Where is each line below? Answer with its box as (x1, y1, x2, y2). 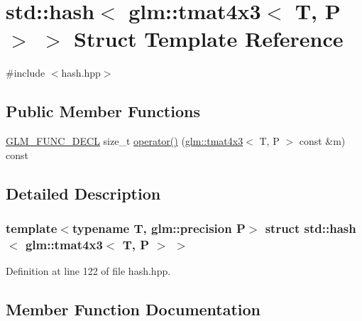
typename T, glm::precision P (72, 219, 246, 236)
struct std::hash (265, 219, 356, 236)
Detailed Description (6, 182, 161, 204)
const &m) (299, 134, 346, 148)
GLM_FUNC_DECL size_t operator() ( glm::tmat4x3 (6, 134, 243, 148)
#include (6, 65, 45, 80)
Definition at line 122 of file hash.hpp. (6, 263, 171, 278)
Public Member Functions (6, 100, 200, 122)
